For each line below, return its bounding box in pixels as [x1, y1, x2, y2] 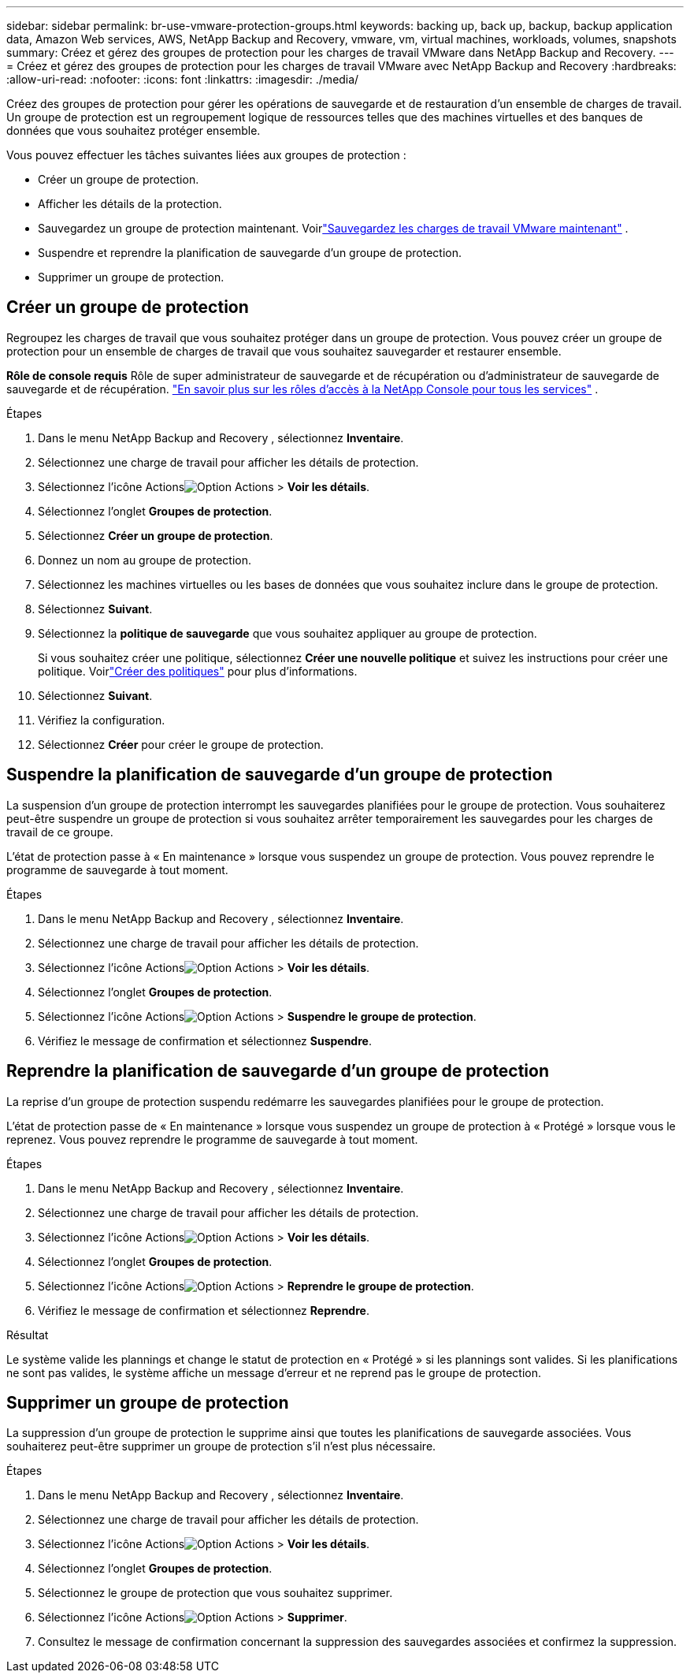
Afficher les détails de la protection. [38, 197, 222, 210]
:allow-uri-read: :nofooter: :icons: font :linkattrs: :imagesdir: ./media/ [6, 73, 359, 86]
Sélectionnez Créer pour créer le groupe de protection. [38, 737, 324, 751]
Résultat [6, 1327, 49, 1342]
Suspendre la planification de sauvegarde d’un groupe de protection [6, 765, 553, 785]
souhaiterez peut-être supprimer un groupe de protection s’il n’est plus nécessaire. [6, 1439, 436, 1454]
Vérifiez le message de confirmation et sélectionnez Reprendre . [38, 1303, 369, 1317]
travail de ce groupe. [6, 825, 113, 839]
